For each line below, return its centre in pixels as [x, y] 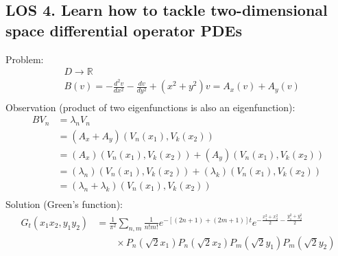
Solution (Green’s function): [64, 204]
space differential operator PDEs [124, 30]
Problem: [25, 59]
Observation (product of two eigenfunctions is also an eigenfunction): [150, 107]
